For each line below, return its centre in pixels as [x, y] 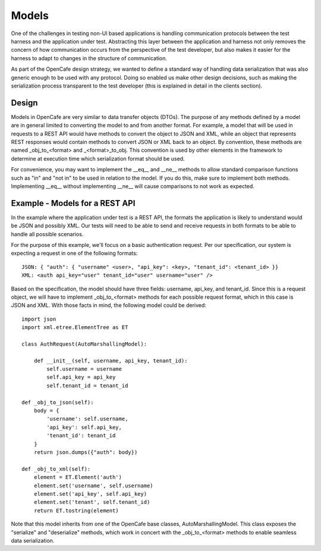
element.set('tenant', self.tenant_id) [92, 502]
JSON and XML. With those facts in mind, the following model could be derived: [108, 305]
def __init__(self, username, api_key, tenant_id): [111, 361]
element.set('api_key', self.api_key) [90, 494]
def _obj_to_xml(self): [56, 469]
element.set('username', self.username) [94, 486]
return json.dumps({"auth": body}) [86, 452]
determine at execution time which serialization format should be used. [98, 158]
